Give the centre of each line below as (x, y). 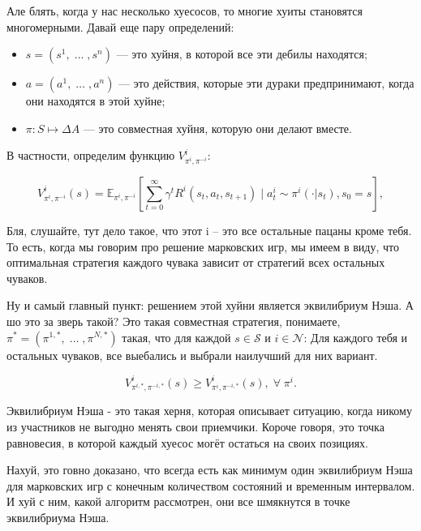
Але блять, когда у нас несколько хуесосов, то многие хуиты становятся (185, 11)
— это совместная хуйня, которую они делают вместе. (217, 128)
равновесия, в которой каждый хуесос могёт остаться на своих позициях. (188, 442)
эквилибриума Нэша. (58, 517)
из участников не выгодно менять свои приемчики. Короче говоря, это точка (195, 426)
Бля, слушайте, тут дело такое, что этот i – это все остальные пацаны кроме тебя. (209, 230)
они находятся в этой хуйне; (95, 101)
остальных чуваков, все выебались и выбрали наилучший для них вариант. (192, 355)
